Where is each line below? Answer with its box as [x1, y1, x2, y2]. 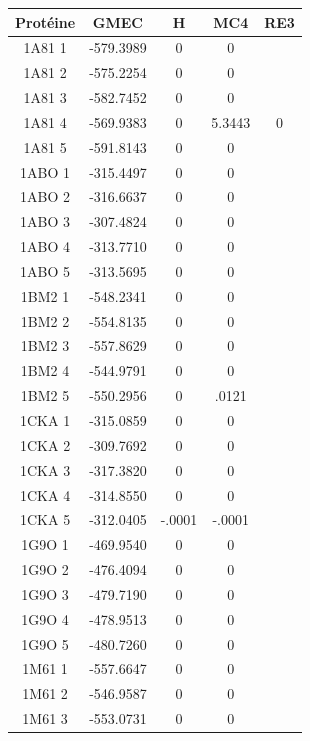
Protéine [15, 11, 76, 32]
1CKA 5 [19, 509, 71, 530]
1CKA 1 [19, 410, 71, 430]
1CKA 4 [19, 484, 71, 505]
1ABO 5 [20, 260, 71, 281]
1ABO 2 [20, 186, 71, 207]
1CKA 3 [19, 459, 71, 480]
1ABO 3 [20, 211, 71, 232]
